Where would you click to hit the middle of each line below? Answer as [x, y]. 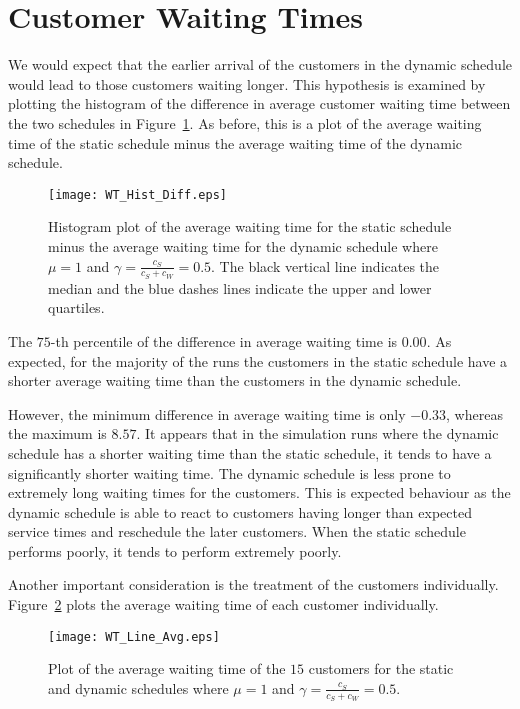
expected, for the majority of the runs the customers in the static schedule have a [258, 360]
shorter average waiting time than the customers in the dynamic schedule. [235, 380]
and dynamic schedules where [138, 687]
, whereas [474, 413]
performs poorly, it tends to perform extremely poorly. [175, 550]
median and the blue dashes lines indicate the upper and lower [240, 287]
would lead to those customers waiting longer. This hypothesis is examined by [247, 83]
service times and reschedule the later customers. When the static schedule [237, 531]
